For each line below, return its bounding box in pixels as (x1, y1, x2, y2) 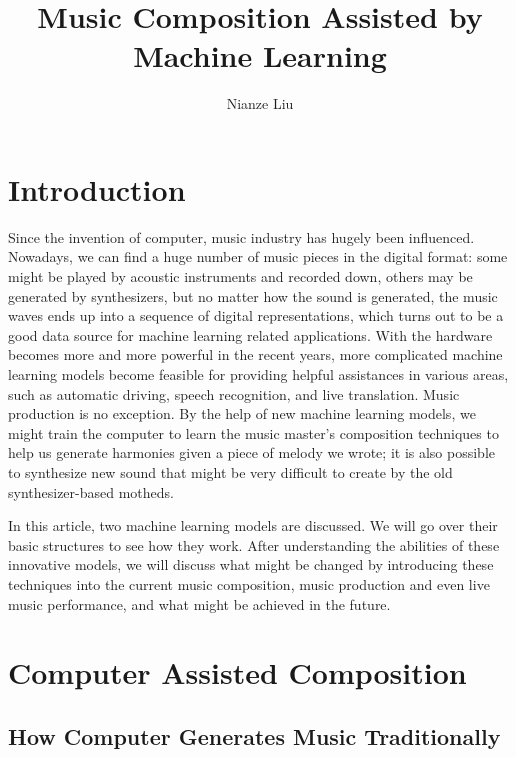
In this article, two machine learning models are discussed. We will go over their (8, 515, 498, 536)
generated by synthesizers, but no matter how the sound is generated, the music (8, 285, 498, 306)
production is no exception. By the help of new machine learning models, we (8, 403, 476, 424)
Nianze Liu (226, 93, 294, 114)
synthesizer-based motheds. (8, 481, 174, 502)
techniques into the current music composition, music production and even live (8, 573, 490, 594)
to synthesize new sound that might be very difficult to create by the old (8, 461, 453, 482)
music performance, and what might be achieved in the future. (8, 593, 391, 614)
